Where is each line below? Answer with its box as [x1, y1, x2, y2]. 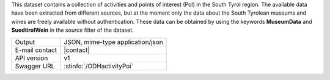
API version [15, 54, 48, 62]
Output [15, 37, 35, 46]
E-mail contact [15, 46, 57, 54]
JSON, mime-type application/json [64, 37, 163, 46]
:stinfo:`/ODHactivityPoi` [64, 62, 134, 70]
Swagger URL [15, 62, 55, 70]
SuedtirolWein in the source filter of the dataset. [11, 26, 134, 34]
